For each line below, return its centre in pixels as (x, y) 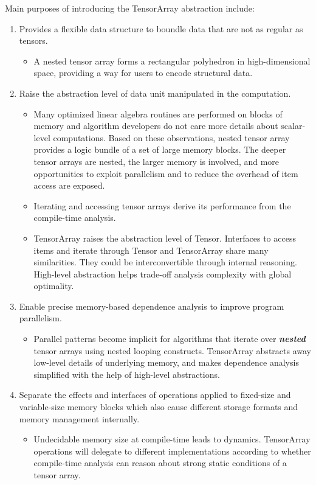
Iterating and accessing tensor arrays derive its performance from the (162, 205)
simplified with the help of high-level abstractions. (127, 374)
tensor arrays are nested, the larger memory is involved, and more (156, 161)
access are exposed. (69, 185)
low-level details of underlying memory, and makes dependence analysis (166, 362)
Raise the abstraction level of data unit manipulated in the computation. (155, 93)
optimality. (54, 286)
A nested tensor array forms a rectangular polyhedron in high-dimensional (172, 61)
